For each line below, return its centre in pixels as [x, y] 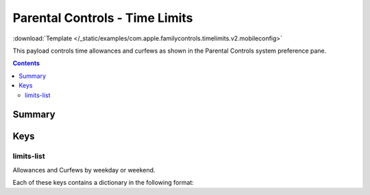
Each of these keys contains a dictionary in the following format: [103, 183]
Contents [26, 63]
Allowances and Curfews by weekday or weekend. [84, 170]
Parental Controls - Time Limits [103, 18]
